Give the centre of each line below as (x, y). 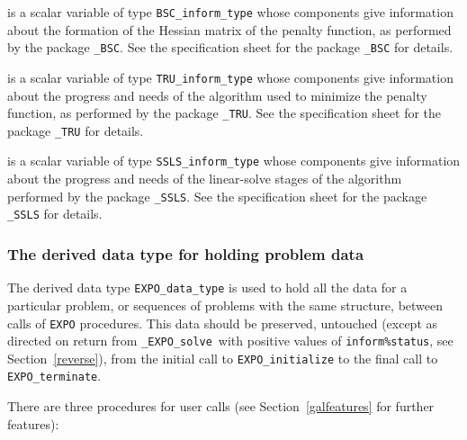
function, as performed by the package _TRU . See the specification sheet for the (225, 113)
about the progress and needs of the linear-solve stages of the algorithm (205, 179)
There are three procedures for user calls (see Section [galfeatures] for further (221, 406)
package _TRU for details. (76, 130)
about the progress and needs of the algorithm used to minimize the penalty (217, 95)
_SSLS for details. (55, 214)
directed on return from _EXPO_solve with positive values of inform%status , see (230, 341)
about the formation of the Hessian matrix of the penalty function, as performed (229, 29)
